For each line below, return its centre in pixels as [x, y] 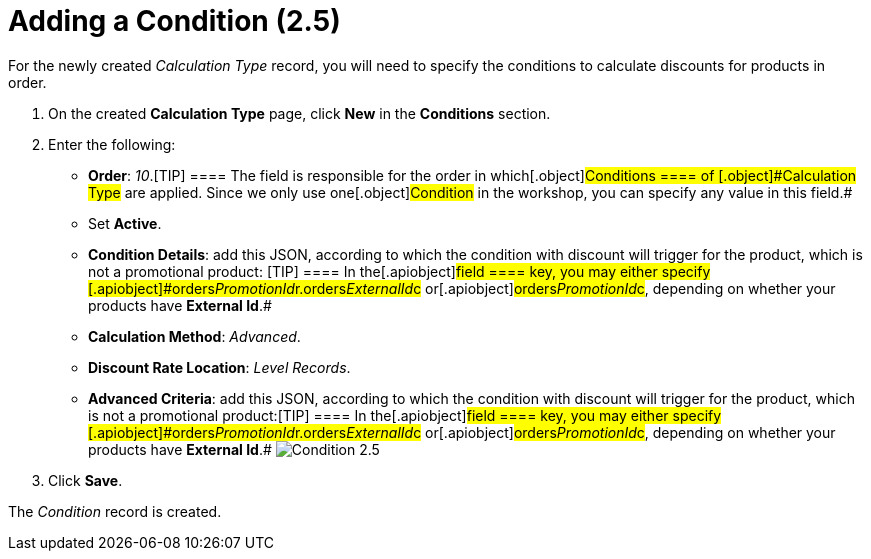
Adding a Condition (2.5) [174, 21]
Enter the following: [112, 144]
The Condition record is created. [115, 511]
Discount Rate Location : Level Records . [219, 367]
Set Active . [125, 223]
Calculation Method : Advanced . [194, 336]
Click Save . [85, 480]
